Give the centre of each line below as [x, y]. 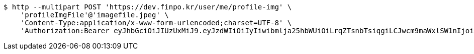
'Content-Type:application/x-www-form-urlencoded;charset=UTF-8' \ [156, 23]
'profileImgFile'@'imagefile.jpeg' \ [94, 15]
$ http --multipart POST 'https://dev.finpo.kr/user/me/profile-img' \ [148, 7]
